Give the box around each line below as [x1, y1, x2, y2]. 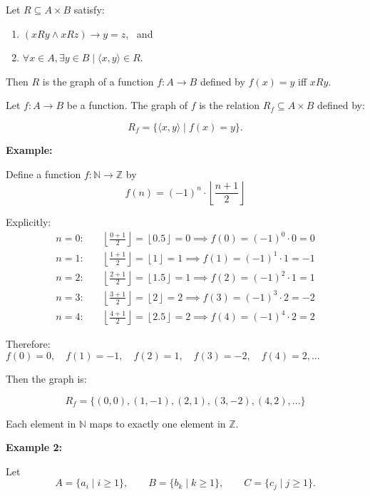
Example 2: [6, 440, 62, 455]
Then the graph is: [6, 371, 87, 386]
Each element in [6, 415, 76, 430]
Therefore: [6, 336, 51, 351]
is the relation [199, 98, 260, 113]
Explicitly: [6, 215, 51, 229]
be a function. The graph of [66, 98, 187, 113]
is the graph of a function [42, 73, 154, 88]
